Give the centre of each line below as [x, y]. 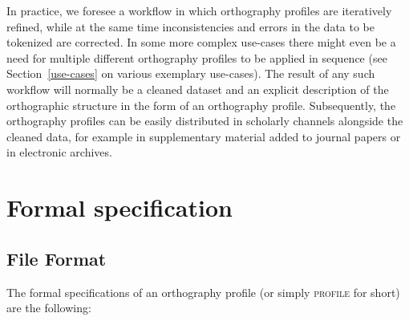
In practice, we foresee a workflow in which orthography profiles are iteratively [199, 10]
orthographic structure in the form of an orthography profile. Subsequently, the [201, 105]
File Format [57, 258]
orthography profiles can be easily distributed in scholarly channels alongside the [205, 121]
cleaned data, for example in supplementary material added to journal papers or [204, 136]
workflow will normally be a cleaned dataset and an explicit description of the [198, 89]
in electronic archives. [59, 152]
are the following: [49, 308]
